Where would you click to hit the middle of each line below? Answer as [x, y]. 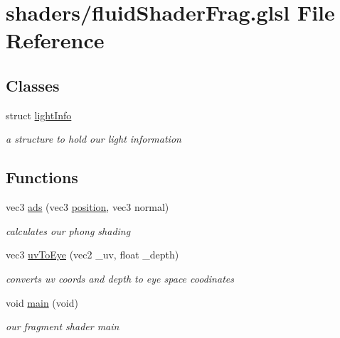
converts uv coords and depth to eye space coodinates [120, 278]
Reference [55, 40]
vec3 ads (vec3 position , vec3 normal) [87, 207]
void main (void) [42, 302]
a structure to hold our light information [94, 139]
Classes [33, 85]
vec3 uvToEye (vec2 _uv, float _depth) [92, 255]
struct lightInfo [39, 115]
